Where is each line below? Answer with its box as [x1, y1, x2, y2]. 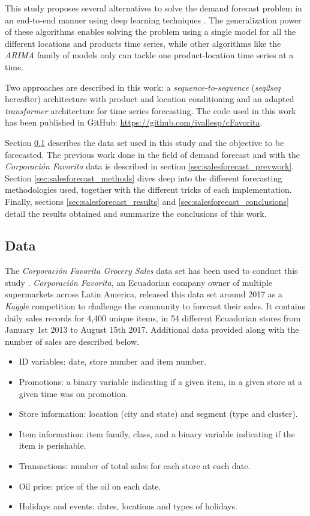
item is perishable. [19, 439, 86, 452]
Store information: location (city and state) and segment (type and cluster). [19, 407, 298, 420]
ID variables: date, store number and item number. [19, 355, 206, 368]
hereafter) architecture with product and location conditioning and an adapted [5, 93, 294, 105]
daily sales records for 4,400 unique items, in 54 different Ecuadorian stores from [5, 311, 301, 324]
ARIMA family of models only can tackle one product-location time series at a [5, 49, 294, 61]
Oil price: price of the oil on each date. [19, 479, 161, 492]
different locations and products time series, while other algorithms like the [5, 37, 281, 49]
